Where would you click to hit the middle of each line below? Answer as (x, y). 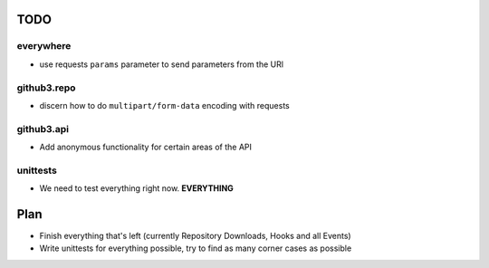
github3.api (43, 129)
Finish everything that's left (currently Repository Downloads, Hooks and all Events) (196, 236)
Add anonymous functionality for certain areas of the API (146, 147)
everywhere (44, 46)
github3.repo (46, 88)
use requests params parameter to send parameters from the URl (162, 64)
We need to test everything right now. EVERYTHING (137, 188)
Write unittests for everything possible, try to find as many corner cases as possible (196, 248)
